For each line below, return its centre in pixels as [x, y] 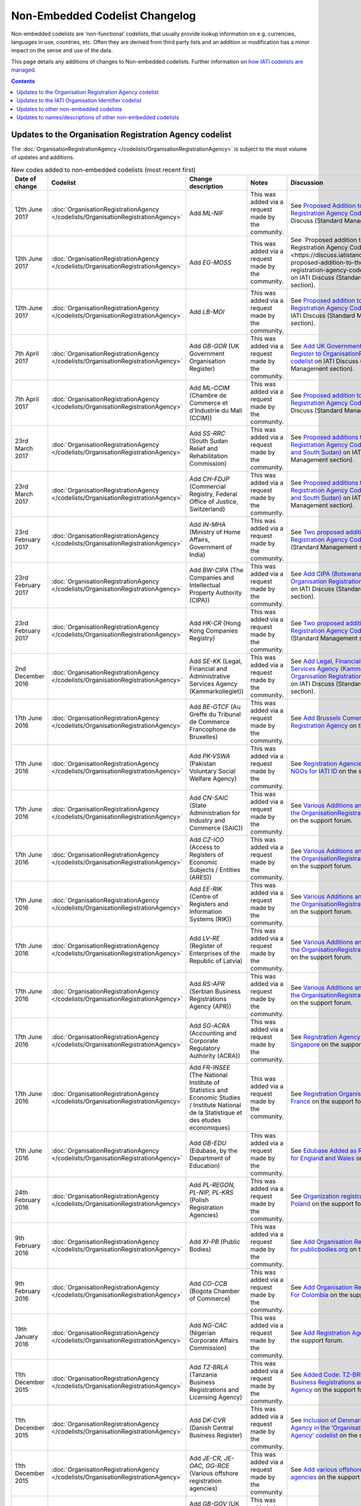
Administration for [215, 813]
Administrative [210, 676]
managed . [23, 70]
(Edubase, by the [213, 1151]
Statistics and [208, 1090]
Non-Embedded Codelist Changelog [103, 16]
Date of [25, 179]
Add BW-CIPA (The [216, 570]
